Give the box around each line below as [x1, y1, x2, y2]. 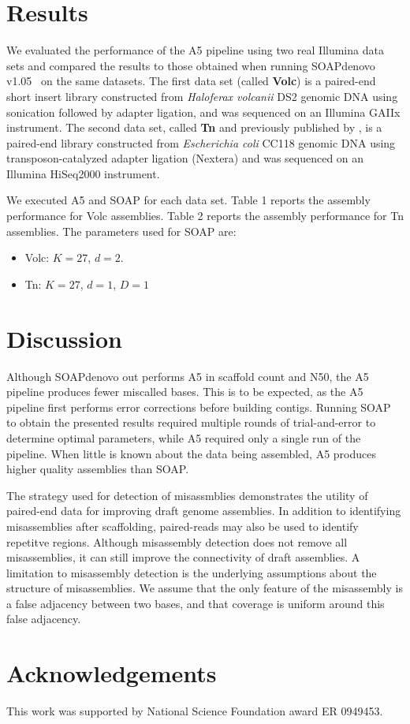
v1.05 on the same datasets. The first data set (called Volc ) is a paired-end [6, 73, 376, 89]
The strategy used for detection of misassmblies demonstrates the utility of [6, 487, 368, 503]
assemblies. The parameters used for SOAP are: [6, 222, 237, 239]
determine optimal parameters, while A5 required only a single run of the [6, 429, 361, 446]
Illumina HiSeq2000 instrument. [6, 165, 160, 181]
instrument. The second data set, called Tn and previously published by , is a [6, 119, 382, 136]
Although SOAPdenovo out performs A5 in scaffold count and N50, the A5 [6, 368, 369, 384]
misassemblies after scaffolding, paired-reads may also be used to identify [6, 517, 359, 534]
